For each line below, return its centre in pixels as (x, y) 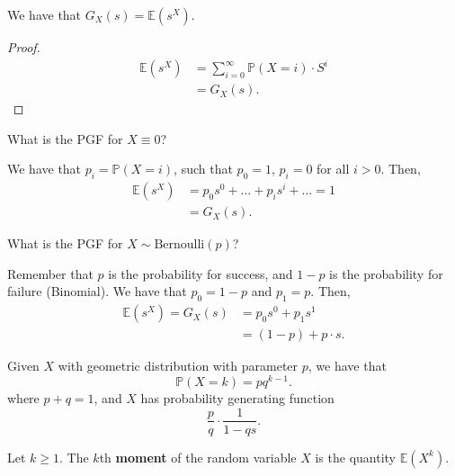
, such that (203, 169)
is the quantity (356, 457)
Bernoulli (179, 245)
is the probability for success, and (201, 273)
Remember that (50, 273)
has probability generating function (237, 397)
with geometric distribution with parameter (178, 366)
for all (333, 169)
